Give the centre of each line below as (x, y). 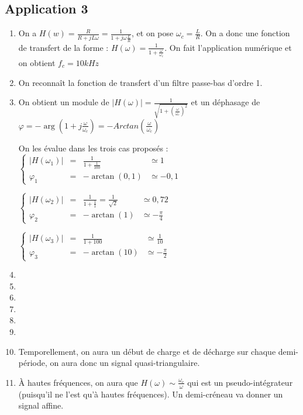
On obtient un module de (64, 102)
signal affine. (41, 405)
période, (33, 363)
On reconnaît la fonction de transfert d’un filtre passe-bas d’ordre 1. (140, 82)
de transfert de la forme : (63, 47)
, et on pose (153, 33)
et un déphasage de (225, 102)
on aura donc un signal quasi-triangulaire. (125, 363)
